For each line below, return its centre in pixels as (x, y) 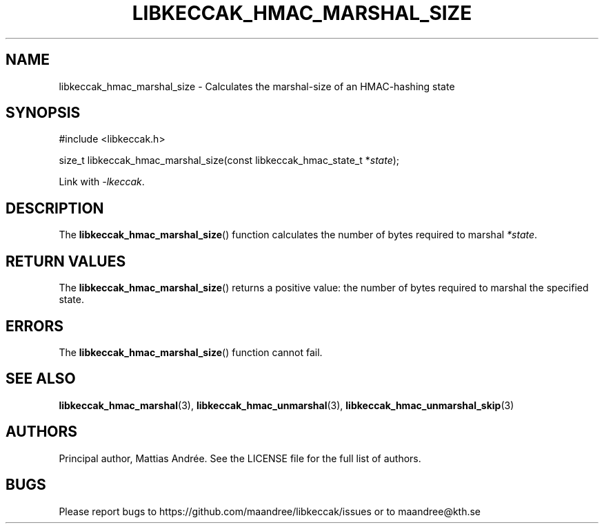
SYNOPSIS (43, 113)
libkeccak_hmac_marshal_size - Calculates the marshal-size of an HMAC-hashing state (257, 86)
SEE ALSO (41, 379)
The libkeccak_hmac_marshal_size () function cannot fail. (191, 352)
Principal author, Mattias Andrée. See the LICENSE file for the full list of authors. (240, 458)
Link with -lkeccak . (102, 182)
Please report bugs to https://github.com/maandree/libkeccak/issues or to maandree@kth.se (270, 511)
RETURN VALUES (66, 261)
